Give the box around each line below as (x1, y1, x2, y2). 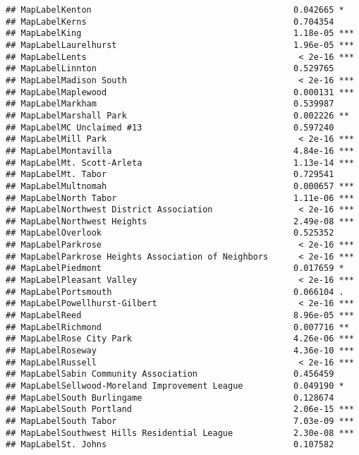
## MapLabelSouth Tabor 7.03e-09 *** (6, 415, 354, 426)
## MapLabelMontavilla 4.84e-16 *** (6, 145, 354, 156)
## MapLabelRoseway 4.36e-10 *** (6, 346, 354, 356)
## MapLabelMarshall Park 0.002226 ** (6, 110, 349, 121)
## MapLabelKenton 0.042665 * (6, 5, 344, 15)
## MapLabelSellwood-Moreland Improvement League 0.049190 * (6, 381, 344, 391)
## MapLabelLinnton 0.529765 (6, 63, 334, 74)
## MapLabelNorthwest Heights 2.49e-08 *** (6, 216, 354, 226)
